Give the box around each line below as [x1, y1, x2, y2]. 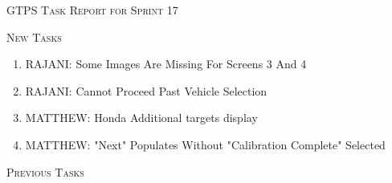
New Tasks [6, 28, 62, 45]
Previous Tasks [6, 163, 84, 180]
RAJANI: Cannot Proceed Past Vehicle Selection [25, 82, 267, 99]
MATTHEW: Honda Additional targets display [25, 109, 258, 126]
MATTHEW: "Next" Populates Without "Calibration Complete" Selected [25, 136, 386, 152]
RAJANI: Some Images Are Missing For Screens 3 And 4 [25, 55, 307, 72]
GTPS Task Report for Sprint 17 [6, 2, 178, 18]
